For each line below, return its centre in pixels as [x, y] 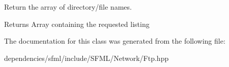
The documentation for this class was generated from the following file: [115, 41]
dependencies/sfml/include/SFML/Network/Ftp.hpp [87, 58]
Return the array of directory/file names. [68, 7]
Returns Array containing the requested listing [77, 24]
